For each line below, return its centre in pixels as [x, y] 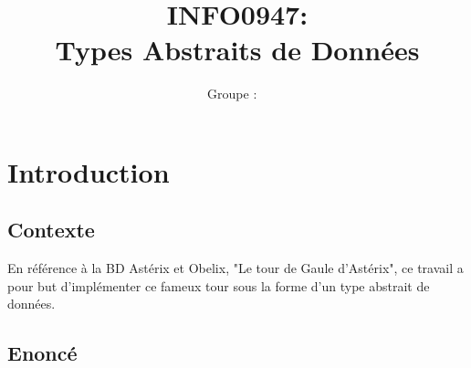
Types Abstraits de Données [237, 50]
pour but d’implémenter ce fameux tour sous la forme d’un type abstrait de [219, 285]
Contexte [51, 230]
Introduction [89, 171]
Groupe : [232, 94]
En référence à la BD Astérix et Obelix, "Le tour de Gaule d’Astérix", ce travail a [235, 268]
